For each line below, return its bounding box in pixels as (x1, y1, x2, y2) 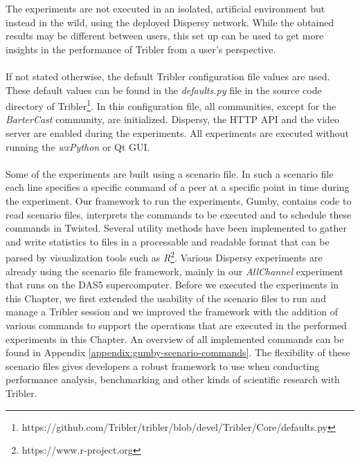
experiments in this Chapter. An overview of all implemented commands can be (6, 331, 344, 346)
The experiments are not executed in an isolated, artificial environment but (6, 1, 325, 15)
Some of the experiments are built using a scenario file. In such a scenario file (6, 166, 334, 181)
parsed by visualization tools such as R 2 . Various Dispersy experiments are (6, 248, 323, 264)
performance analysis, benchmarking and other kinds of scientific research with (6, 372, 340, 387)
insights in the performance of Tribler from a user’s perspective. (6, 41, 276, 56)
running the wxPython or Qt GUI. (6, 139, 150, 154)
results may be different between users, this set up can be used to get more (6, 28, 324, 43)
